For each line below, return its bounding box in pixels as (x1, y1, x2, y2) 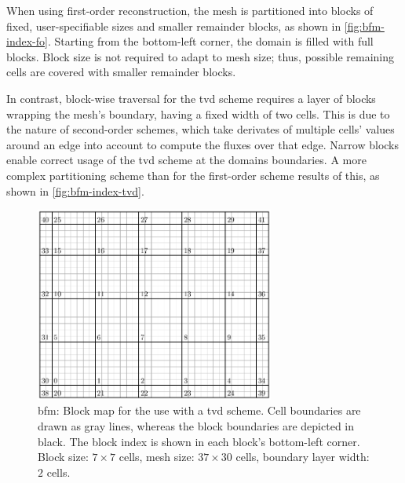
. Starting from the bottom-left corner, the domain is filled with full (47, 33, 374, 49)
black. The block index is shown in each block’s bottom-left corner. (38, 433, 360, 449)
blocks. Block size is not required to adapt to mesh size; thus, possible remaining (6, 48, 395, 64)
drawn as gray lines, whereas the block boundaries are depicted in (38, 417, 355, 434)
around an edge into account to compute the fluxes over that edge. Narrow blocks (6, 136, 400, 152)
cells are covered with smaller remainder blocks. (6, 64, 236, 80)
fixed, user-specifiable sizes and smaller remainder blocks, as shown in (6, 17, 341, 34)
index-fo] (6, 33, 48, 49)
